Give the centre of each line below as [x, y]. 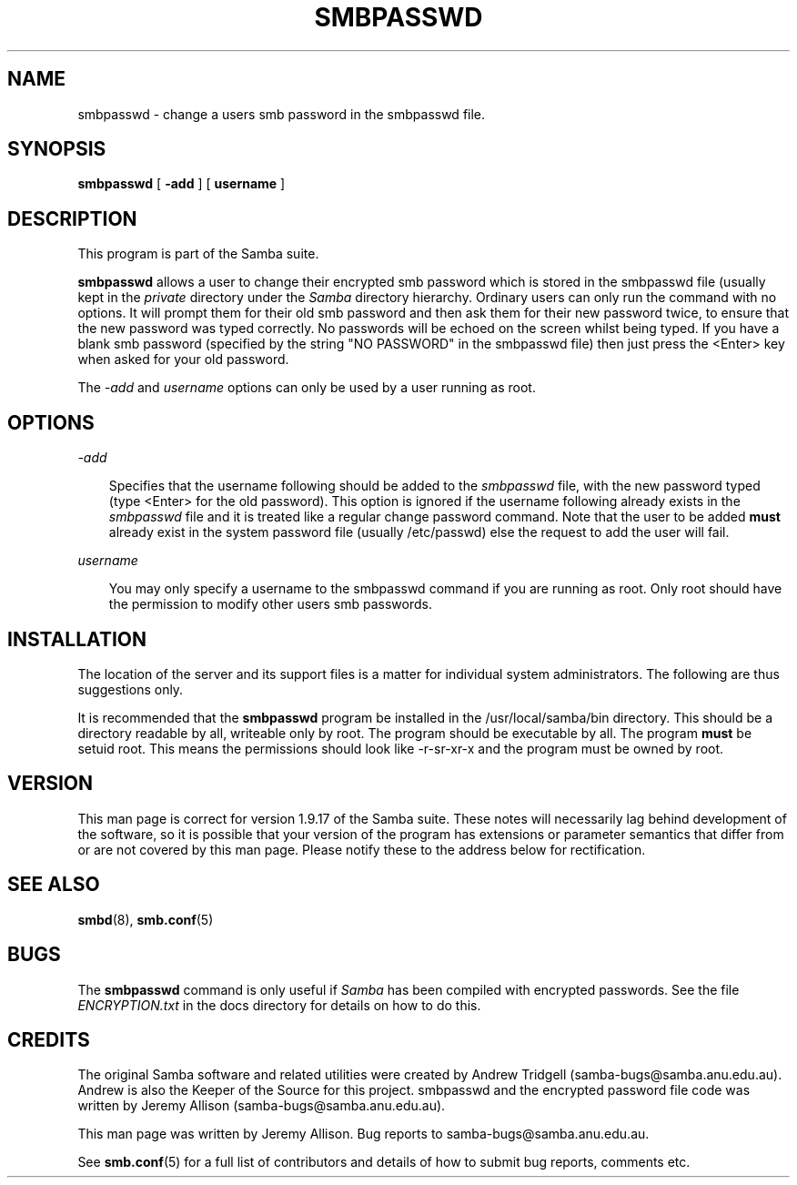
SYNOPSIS [57, 149]
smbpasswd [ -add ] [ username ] [182, 184]
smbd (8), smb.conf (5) [146, 919]
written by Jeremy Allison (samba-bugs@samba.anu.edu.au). [262, 1106]
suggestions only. [131, 689]
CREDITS [49, 1039]
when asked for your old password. [183, 360]
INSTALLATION [77, 639]
